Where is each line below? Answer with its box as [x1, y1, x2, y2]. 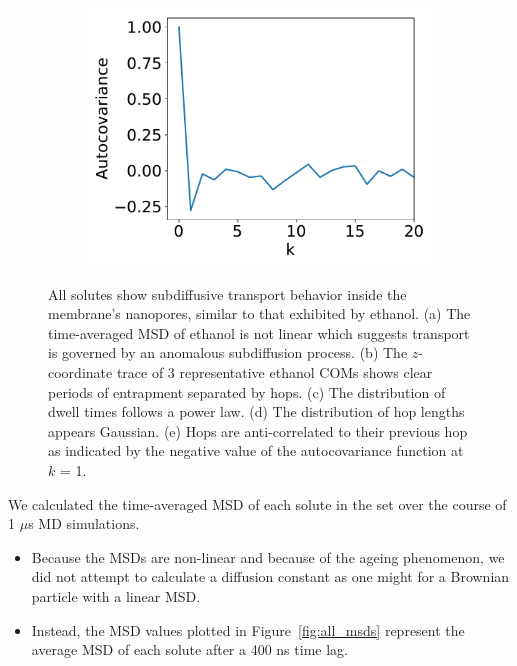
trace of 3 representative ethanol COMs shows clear [116, 361, 433, 382]
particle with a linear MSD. [31, 585, 201, 606]
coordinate [48, 361, 113, 382]
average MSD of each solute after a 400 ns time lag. [31, 639, 348, 660]
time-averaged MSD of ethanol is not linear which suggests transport [48, 322, 470, 343]
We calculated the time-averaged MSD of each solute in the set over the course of [8, 493, 507, 514]
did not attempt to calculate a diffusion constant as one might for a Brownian [31, 566, 510, 587]
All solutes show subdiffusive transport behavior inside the [48, 283, 407, 304]
